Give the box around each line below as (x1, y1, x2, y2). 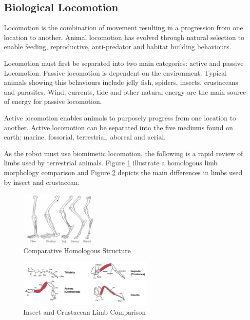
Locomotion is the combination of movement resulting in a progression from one (4, 22, 243, 33)
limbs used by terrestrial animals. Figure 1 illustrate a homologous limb (4, 158, 218, 168)
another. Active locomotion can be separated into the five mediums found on (4, 122, 233, 132)
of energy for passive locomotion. (4, 96, 102, 106)
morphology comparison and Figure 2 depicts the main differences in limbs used (4, 167, 243, 177)
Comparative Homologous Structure (23, 245, 131, 255)
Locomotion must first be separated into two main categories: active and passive (4, 58, 244, 68)
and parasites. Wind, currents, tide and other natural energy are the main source (4, 86, 246, 97)
